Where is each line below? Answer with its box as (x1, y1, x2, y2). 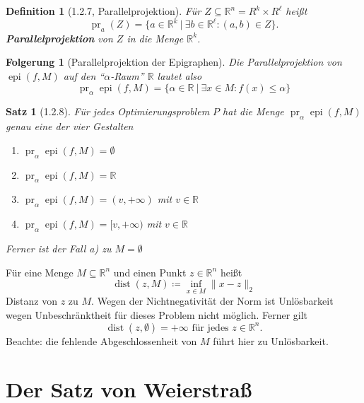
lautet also (157, 69, 202, 83)
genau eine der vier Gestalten (6, 119, 134, 134)
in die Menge (127, 30, 184, 45)
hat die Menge (223, 104, 284, 119)
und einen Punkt (113, 264, 187, 279)
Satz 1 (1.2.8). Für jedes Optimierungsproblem (6, 104, 210, 119)
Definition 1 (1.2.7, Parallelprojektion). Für (6, 4, 201, 18)
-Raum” (110, 69, 144, 83)
